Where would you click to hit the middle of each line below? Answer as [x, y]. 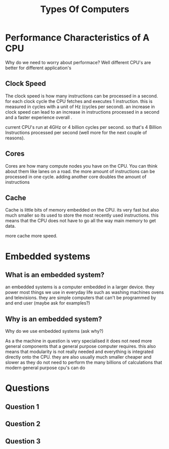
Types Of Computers [85, 9]
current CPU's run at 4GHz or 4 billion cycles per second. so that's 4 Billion [83, 127]
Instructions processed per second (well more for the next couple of [76, 132]
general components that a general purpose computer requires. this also [81, 346]
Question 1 [22, 407]
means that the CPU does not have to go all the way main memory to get [81, 221]
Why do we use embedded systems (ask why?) [54, 331]
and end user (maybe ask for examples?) [48, 303]
